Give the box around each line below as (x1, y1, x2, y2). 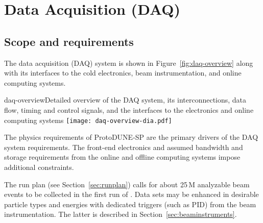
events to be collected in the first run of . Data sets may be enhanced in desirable (4, 189, 259, 200)
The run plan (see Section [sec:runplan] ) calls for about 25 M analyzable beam (4, 179, 250, 189)
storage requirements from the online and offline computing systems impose (4, 152, 241, 162)
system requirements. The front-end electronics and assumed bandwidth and (4, 141, 243, 152)
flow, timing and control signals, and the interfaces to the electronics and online (4, 104, 254, 115)
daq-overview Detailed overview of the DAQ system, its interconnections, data (4, 94, 247, 105)
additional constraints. (4, 161, 74, 172)
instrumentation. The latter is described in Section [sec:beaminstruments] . (4, 209, 237, 219)
